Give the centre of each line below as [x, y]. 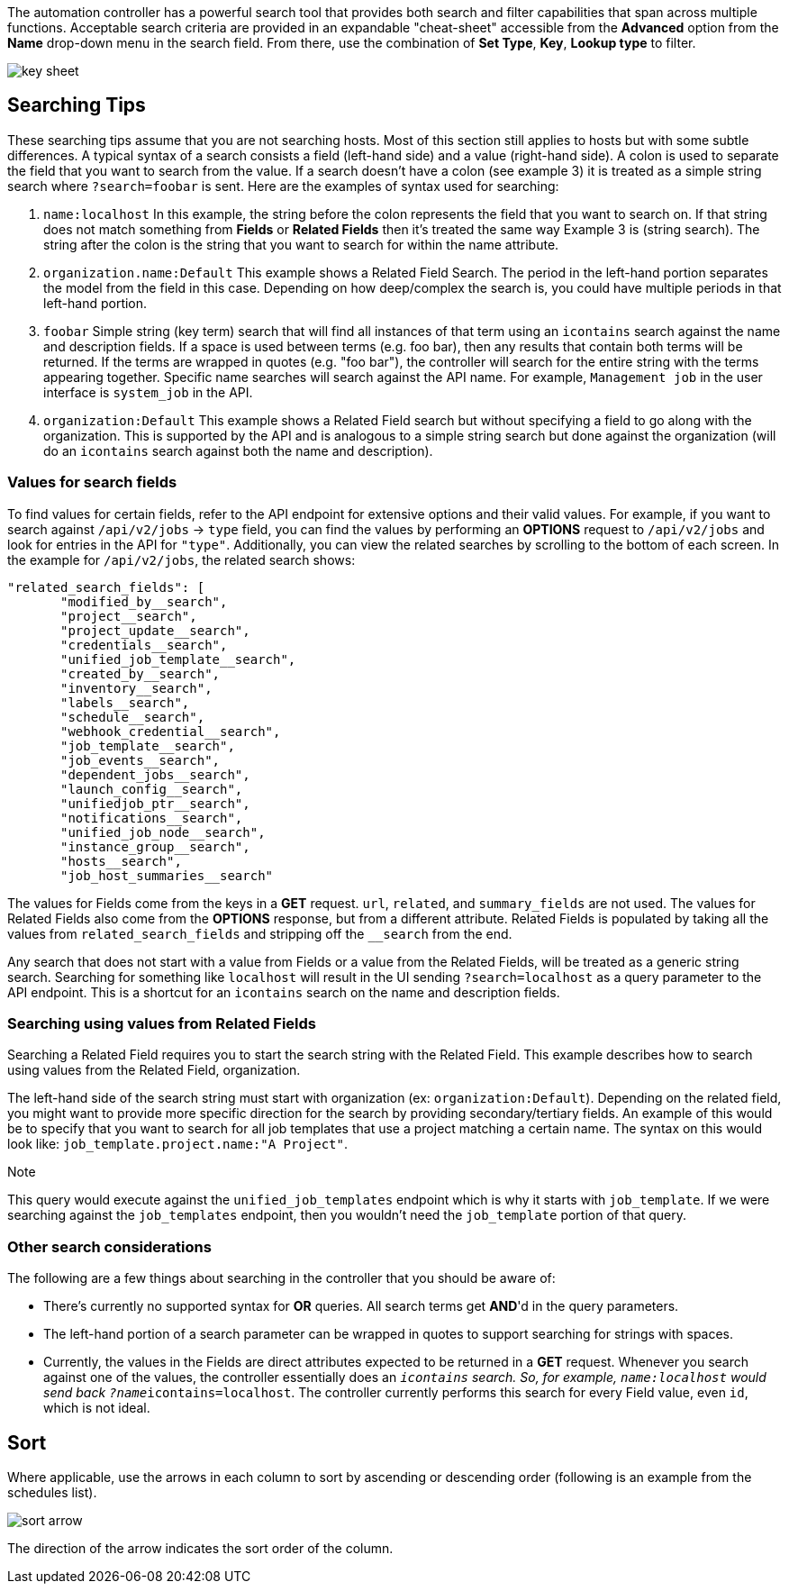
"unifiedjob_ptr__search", [155, 803]
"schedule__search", [133, 717]
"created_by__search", [141, 673]
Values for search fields [92, 482]
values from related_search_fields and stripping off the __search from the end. [260, 933]
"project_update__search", [155, 630]
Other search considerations [109, 1246]
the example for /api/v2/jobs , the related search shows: [181, 559]
